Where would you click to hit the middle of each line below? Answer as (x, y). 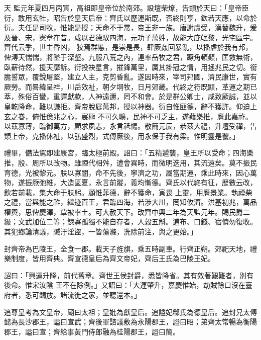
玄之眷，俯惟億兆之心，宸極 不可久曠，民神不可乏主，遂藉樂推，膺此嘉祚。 (128, 116)
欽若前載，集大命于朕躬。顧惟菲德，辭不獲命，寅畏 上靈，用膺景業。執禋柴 (128, 192)
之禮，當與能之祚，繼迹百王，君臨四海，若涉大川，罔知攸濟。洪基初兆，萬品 (130, 202)
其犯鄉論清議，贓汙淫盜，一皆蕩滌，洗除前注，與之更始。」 (101, 232)
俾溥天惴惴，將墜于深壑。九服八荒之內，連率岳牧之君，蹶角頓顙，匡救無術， (130, 57)
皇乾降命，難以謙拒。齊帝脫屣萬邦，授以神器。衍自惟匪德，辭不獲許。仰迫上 (130, 106)
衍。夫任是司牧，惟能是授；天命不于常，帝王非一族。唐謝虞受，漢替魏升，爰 (130, 27)
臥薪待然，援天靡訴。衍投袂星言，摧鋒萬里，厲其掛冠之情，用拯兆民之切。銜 (130, 67)
